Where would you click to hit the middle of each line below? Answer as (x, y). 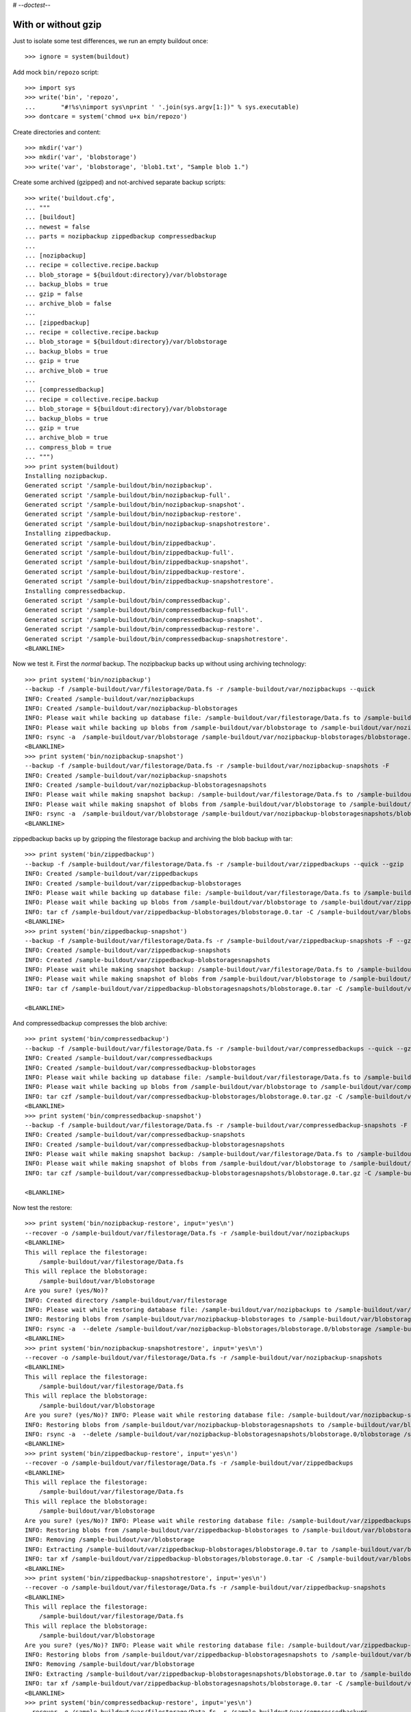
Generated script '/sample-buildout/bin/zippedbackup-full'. (129, 553)
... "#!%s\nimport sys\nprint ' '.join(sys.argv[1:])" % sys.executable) (162, 107)
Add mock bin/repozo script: (56, 72)
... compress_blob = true (68, 447)
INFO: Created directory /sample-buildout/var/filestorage (126, 1300)
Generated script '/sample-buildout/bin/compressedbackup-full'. (137, 610)
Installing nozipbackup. (66, 476)
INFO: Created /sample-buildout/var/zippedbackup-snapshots (128, 951)
